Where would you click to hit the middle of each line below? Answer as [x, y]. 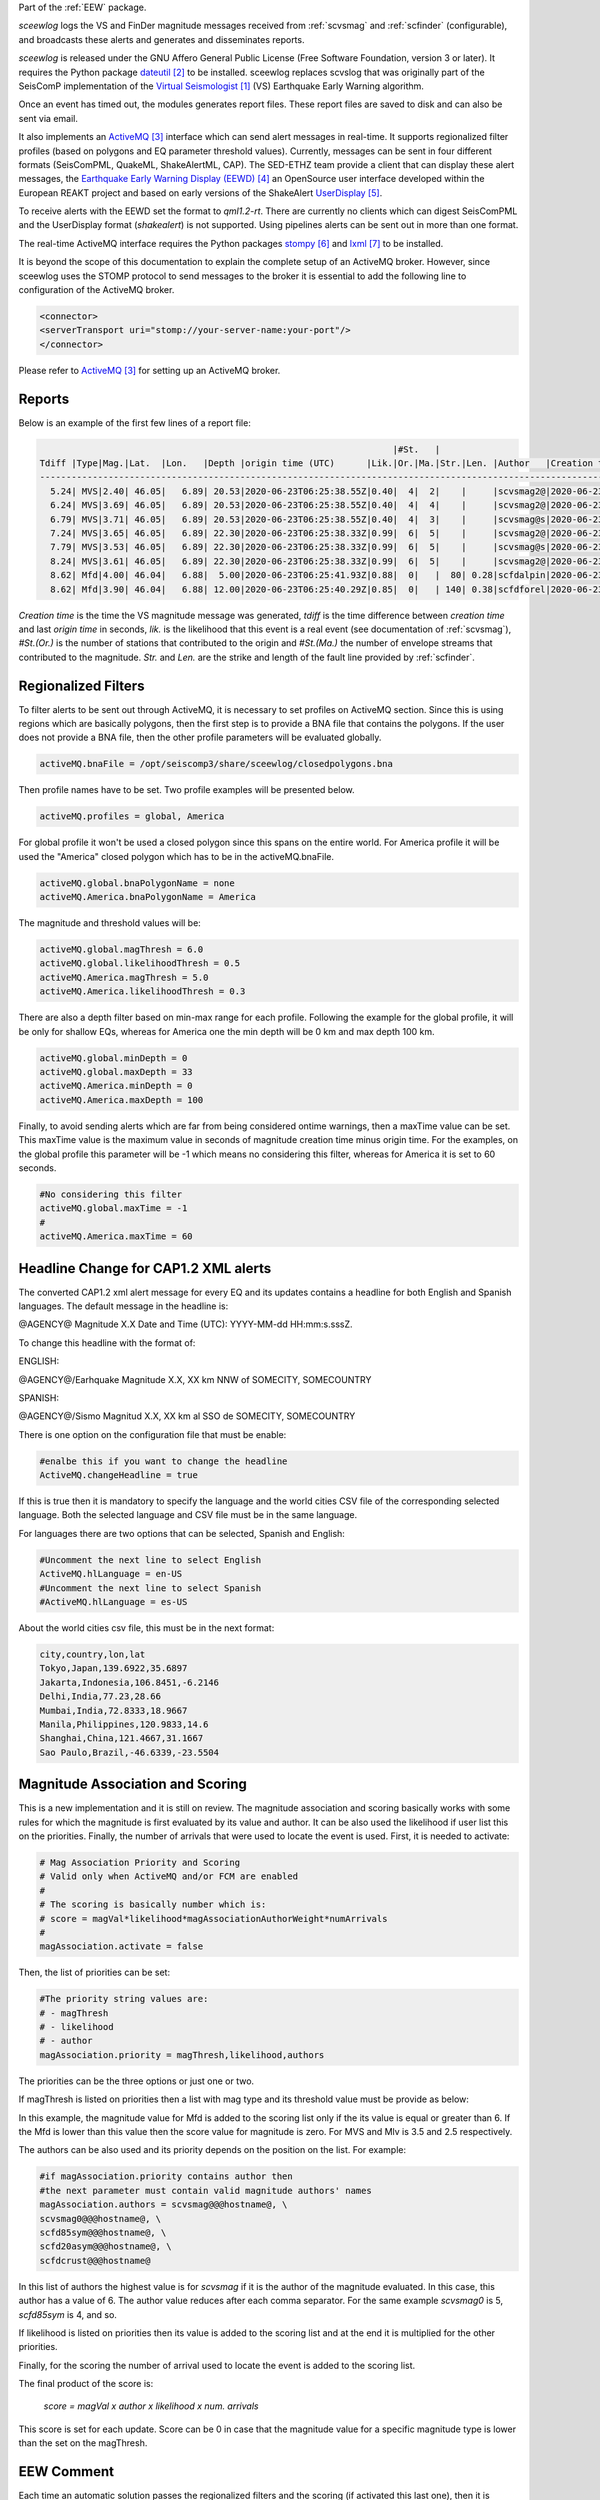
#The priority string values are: [124, 1999]
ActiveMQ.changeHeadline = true [119, 1475]
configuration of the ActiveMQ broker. [96, 290]
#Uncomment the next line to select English [150, 1559]
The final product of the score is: [86, 2384]
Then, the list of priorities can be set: [94, 1972]
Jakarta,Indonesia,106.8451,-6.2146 [129, 1682]
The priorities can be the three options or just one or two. [136, 2081]
